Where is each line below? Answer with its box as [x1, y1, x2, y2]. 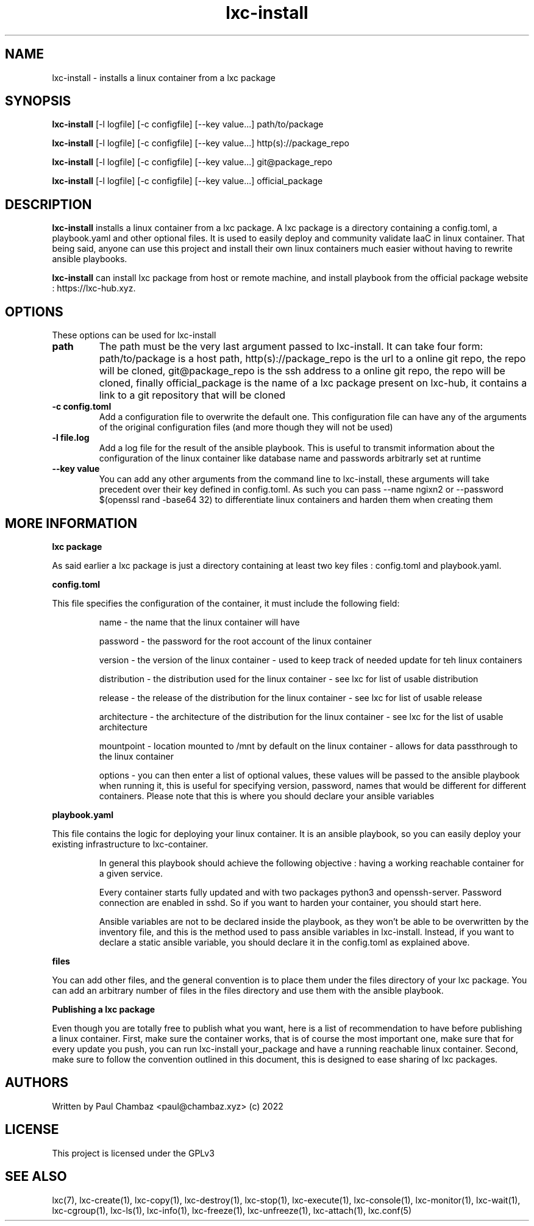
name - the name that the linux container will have [99, 616, 300, 627]
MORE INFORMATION [5, 515, 137, 531]
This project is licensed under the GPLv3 [52, 1147, 215, 1158]
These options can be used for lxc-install [52, 330, 216, 341]
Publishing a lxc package [52, 1003, 155, 1014]
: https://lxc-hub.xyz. [52, 283, 136, 294]
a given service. [99, 868, 163, 879]
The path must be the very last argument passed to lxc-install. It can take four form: [99, 340, 483, 353]
